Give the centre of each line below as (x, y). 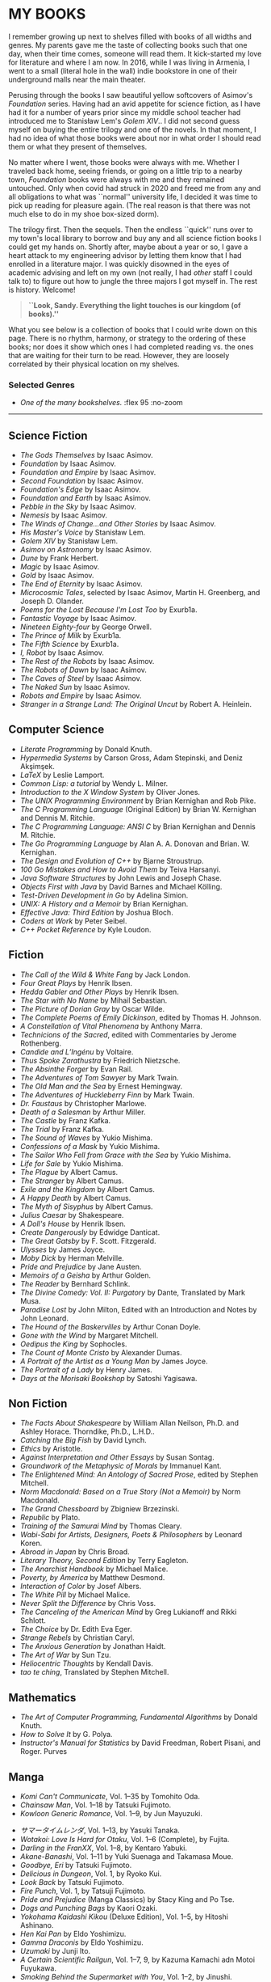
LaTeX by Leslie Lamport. (62, 775)
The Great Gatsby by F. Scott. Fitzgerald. (88, 1240)
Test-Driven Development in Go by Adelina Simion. (104, 895)
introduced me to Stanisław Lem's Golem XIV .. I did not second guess (124, 120)
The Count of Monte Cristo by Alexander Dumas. (101, 1352)
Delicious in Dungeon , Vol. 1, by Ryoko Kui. (91, 1874)
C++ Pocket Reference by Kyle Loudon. (85, 929)
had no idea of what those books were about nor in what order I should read (135, 137)
